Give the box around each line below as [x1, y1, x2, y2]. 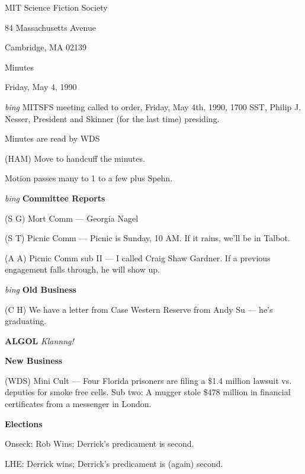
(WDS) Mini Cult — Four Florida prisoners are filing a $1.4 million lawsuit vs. [5, 374, 292, 386]
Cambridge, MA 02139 [5, 41, 87, 53]
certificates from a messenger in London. [5, 398, 152, 410]
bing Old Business [5, 283, 76, 295]
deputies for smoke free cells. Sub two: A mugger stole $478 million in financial [5, 386, 291, 398]
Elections [5, 417, 43, 430]
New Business [5, 354, 63, 367]
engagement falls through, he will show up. [5, 263, 160, 276]
